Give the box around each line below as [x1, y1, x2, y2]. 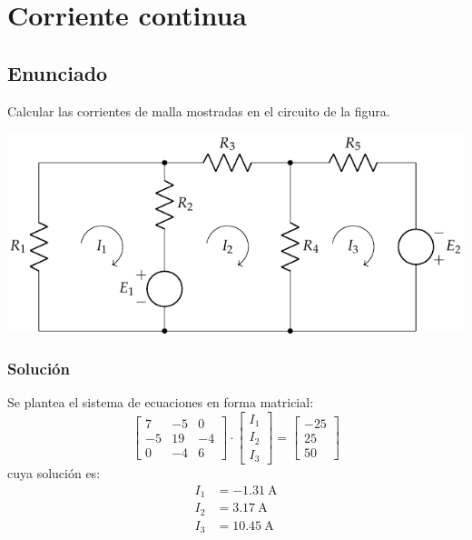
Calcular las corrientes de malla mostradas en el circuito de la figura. [7, 101, 390, 120]
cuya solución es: [7, 464, 101, 483]
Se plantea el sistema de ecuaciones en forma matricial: [7, 393, 314, 412]
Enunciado [7, 58, 108, 86]
